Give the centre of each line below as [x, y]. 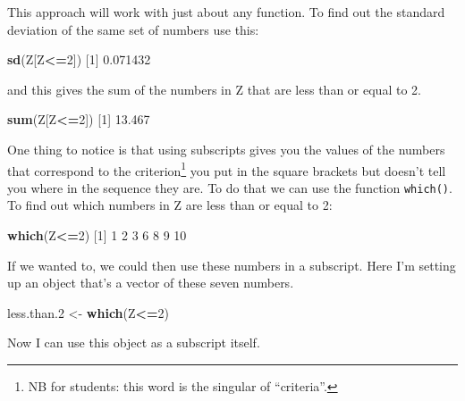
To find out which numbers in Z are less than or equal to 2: [170, 205]
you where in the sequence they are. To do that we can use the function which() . [230, 187]
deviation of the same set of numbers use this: [133, 29]
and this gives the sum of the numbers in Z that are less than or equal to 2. [214, 89]
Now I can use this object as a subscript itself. [134, 343]
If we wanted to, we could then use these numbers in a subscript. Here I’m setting [232, 265]
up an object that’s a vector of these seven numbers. [151, 283]
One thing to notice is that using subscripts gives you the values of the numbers [226, 149]
